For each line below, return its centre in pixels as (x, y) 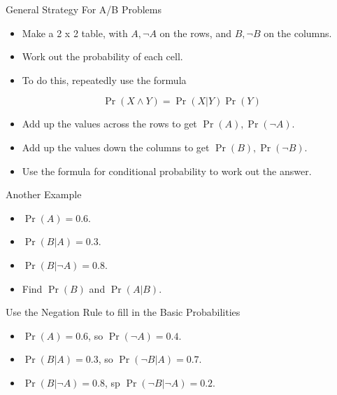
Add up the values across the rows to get (109, 124)
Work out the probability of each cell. (102, 56)
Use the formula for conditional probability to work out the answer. (167, 171)
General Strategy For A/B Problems (84, 9)
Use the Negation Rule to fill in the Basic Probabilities (123, 312)
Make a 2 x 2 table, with (75, 33)
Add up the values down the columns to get (116, 147)
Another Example (44, 194)
